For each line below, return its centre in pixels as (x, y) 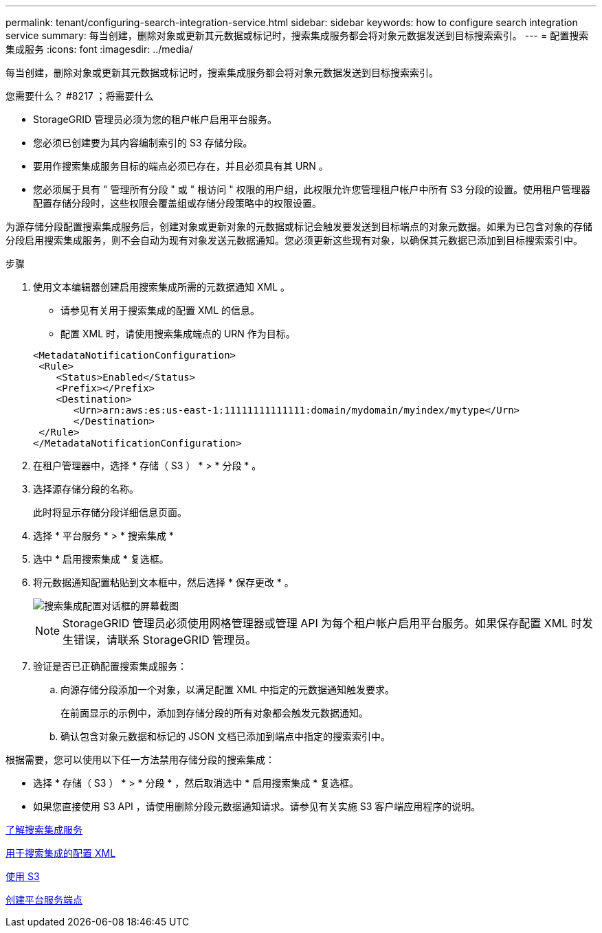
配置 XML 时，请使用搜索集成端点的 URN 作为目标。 (178, 334)
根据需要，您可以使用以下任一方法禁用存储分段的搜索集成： (140, 760)
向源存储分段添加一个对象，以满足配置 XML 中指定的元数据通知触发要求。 (227, 689)
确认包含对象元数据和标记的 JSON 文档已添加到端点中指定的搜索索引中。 (226, 736)
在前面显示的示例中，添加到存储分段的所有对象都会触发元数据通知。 (214, 713)
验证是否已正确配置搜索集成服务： (110, 666)
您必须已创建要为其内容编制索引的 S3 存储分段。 (143, 143)
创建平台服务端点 (44, 900)
